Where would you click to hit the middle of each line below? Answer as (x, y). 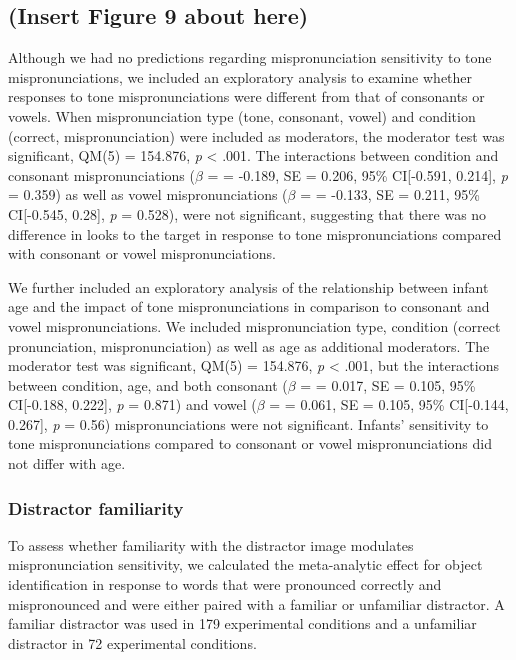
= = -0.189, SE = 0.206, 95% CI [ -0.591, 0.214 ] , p (357, 174)
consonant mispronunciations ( (101, 174)
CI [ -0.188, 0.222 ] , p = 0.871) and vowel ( (132, 404)
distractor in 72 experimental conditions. (132, 642)
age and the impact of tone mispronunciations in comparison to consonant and (249, 306)
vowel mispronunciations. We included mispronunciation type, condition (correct (254, 325)
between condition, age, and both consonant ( (148, 384)
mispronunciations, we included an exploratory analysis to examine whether (240, 76)
